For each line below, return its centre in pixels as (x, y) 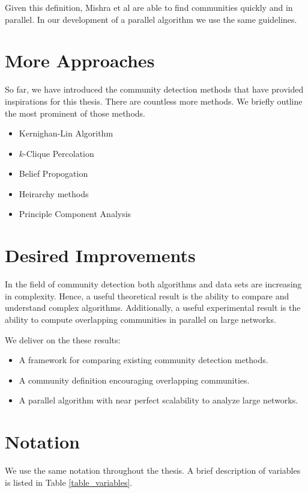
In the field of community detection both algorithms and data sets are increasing (153, 284)
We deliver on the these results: (63, 339)
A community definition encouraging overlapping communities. (134, 380)
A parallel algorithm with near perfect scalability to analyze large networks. (159, 400)
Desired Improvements (100, 255)
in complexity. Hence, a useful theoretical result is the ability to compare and (147, 295)
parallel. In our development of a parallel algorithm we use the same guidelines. (151, 19)
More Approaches (80, 60)
